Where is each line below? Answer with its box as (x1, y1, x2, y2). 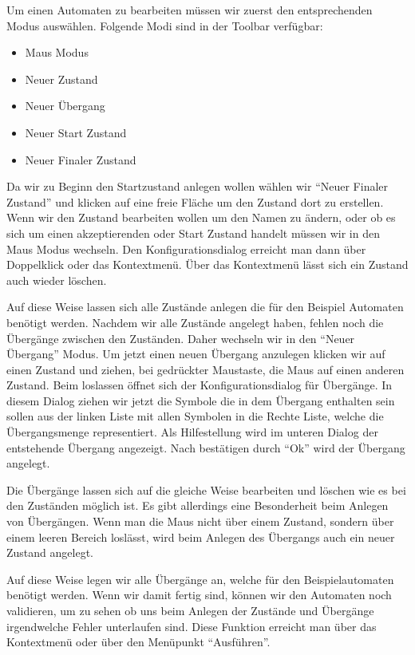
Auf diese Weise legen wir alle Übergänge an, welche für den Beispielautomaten (6, 570, 394, 587)
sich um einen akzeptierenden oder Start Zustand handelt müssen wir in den (6, 224, 380, 241)
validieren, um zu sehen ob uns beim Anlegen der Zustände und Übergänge (6, 602, 374, 618)
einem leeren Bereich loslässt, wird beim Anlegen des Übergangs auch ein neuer (6, 528, 395, 545)
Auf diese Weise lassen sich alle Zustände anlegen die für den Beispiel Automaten (6, 298, 404, 315)
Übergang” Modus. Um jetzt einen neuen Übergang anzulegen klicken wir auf (6, 345, 385, 362)
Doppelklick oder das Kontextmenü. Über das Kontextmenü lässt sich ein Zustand (6, 256, 409, 273)
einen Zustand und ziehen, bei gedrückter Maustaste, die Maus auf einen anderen (6, 361, 405, 377)
